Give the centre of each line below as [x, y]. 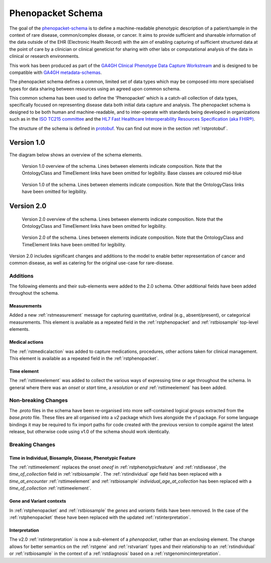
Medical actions [26, 342]
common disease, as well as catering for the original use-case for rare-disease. [92, 263]
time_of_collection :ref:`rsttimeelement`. [50, 488]
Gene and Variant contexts [38, 501]
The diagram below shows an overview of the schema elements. [76, 155]
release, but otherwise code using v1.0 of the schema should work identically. [90, 432]
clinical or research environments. [44, 56]
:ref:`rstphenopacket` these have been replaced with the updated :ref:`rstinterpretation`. [100, 517]
